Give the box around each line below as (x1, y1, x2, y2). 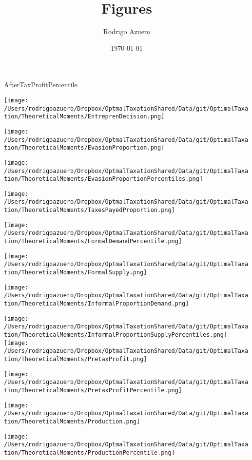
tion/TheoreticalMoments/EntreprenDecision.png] (4, 113, 165, 120)
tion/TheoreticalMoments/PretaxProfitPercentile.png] (4, 386, 182, 394)
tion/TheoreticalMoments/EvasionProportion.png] (4, 144, 165, 152)
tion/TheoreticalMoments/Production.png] (4, 418, 140, 425)
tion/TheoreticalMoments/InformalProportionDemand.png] (4, 300, 189, 307)
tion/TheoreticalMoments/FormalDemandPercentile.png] (4, 238, 182, 245)
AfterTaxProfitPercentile (4, 79, 78, 90)
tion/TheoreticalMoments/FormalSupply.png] (4, 269, 147, 276)
